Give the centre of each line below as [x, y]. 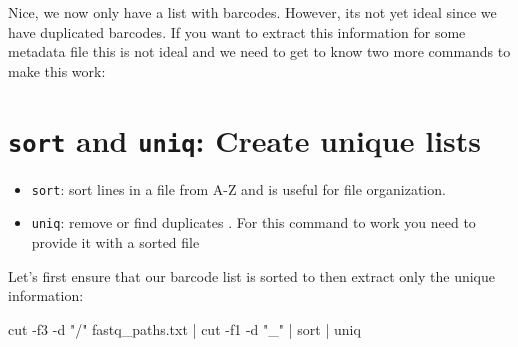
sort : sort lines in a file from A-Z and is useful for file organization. [238, 188]
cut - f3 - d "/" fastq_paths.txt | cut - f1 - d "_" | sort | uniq [184, 328]
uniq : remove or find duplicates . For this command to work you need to [253, 222]
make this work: [57, 70]
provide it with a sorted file [115, 241]
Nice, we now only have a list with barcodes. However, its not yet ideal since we [252, 12]
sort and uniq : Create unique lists [245, 139]
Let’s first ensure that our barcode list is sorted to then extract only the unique [252, 275]
